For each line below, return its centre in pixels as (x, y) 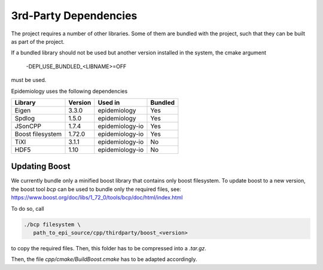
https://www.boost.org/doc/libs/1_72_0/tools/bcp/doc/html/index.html (97, 198)
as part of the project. (38, 41)
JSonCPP (28, 126)
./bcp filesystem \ (52, 224)
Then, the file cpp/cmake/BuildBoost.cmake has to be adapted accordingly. (104, 259)
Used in (109, 102)
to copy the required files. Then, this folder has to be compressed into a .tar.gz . (109, 248)
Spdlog (25, 118)
